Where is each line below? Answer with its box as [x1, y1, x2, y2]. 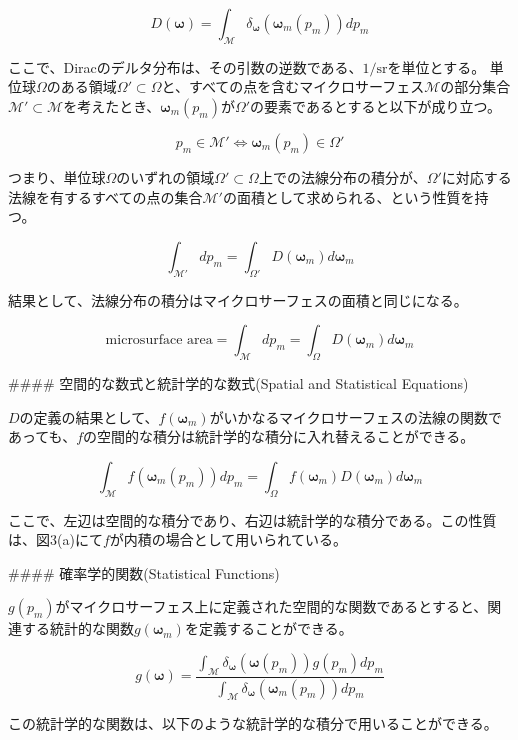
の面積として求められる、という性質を [222, 186, 475, 207]
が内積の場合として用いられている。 [109, 529, 347, 550]
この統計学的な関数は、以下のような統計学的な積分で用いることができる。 [8, 713, 498, 734]
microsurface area [105, 333, 213, 348]
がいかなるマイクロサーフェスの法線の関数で [209, 406, 502, 427]
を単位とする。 [387, 56, 486, 77]
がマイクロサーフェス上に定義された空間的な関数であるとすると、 [55, 596, 488, 617]
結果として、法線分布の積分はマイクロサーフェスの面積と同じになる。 [8, 289, 468, 310]
